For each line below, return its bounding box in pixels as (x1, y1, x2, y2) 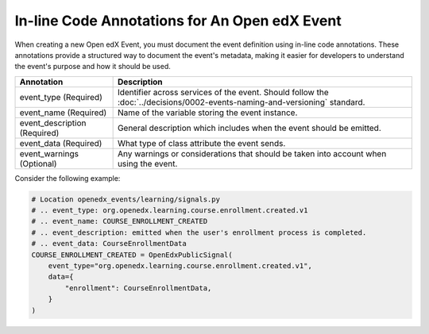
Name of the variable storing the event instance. (117, 107, 298, 118)
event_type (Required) (19, 91, 102, 102)
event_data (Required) (19, 137, 102, 148)
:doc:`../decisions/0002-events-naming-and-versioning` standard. (117, 96, 365, 107)
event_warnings (19, 148, 79, 159)
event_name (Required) (19, 107, 107, 118)
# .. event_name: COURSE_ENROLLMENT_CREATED (31, 217, 208, 226)
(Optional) (19, 158, 57, 169)
